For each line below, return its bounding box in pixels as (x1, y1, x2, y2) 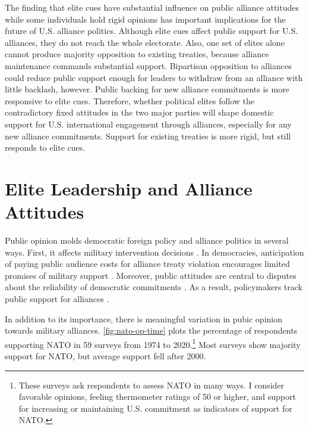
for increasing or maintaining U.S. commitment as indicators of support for (18, 402, 292, 414)
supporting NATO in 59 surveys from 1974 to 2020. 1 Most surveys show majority (5, 336, 301, 350)
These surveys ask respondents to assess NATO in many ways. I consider (18, 378, 285, 391)
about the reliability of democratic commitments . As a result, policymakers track (5, 281, 302, 293)
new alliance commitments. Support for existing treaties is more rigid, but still (5, 129, 291, 142)
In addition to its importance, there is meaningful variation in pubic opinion (5, 312, 283, 325)
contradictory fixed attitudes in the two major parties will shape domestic (5, 106, 274, 119)
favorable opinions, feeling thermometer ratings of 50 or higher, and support (18, 390, 296, 403)
